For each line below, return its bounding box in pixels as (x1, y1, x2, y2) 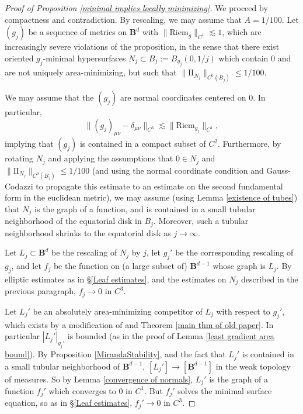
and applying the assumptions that (48, 152, 173, 164)
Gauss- (266, 164, 291, 176)
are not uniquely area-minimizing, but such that (5, 66, 177, 78)
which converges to (48, 384, 116, 396)
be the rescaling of (51, 246, 117, 258)
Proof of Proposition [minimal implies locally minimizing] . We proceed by (5, 2, 268, 13)
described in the (241, 273, 298, 285)
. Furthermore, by (217, 137, 281, 150)
